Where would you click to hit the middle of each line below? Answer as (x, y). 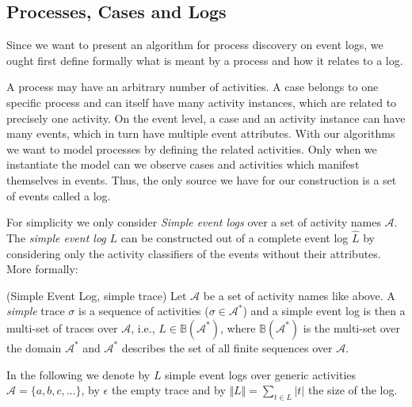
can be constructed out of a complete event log (235, 237)
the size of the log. (353, 390)
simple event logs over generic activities (261, 374)
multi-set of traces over (62, 327)
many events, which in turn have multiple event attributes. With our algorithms (201, 133)
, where (238, 327)
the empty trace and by (168, 390)
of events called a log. (59, 195)
